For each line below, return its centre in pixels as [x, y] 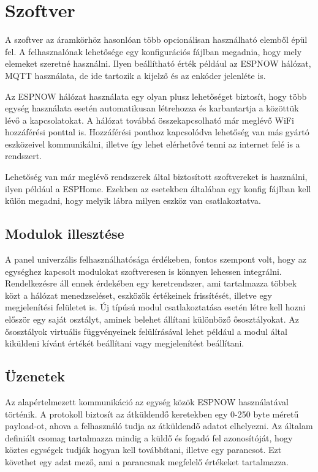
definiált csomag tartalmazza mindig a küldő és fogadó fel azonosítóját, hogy [149, 437]
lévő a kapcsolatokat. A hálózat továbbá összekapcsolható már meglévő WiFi [150, 120]
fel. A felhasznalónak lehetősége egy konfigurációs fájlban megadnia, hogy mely [153, 51]
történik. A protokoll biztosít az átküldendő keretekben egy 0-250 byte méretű [152, 414]
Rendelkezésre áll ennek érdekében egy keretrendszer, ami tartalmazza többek [151, 283]
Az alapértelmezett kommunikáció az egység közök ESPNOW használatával [147, 402]
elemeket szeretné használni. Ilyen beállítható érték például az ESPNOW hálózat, [158, 63]
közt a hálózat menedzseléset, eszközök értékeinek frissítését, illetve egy [138, 295]
